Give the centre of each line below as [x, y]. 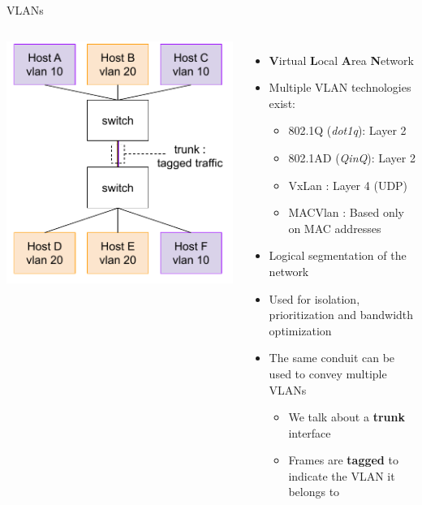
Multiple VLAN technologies [340, 87]
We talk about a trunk [347, 417]
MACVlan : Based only [347, 212]
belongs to [314, 492]
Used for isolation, [314, 298]
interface [310, 432]
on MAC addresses [335, 228]
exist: [282, 103]
